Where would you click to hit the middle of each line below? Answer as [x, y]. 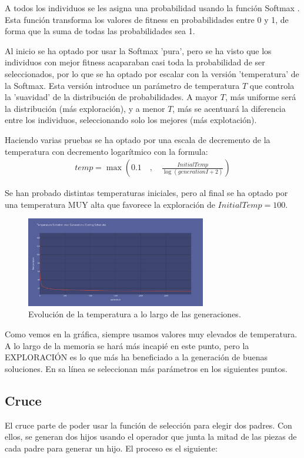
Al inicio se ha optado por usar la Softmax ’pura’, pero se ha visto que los [138, 50]
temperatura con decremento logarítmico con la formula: [106, 151]
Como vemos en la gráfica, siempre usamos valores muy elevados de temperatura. [151, 333]
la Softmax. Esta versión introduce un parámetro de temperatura [122, 85]
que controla [272, 85]
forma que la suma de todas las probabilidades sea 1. [100, 31]
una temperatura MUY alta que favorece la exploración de [110, 204]
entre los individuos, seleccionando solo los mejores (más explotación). [131, 120]
